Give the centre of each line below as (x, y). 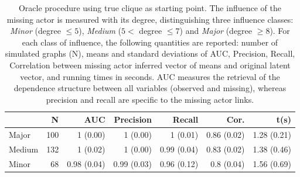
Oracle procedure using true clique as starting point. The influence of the (150, 8)
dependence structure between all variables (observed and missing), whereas (150, 88)
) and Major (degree (216, 31)
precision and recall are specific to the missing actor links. (150, 99)
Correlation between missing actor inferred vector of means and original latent (150, 65)
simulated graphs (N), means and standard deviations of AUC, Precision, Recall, (150, 53)
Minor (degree (35, 31)
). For (280, 31)
